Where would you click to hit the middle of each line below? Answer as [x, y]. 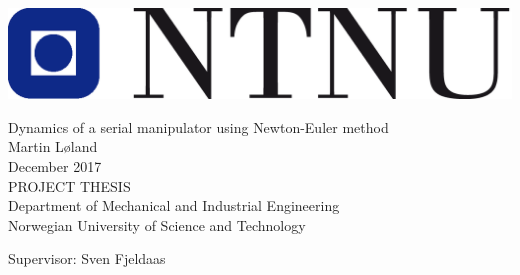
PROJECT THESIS [69, 185]
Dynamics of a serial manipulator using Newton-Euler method [198, 126]
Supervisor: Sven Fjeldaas [87, 258]
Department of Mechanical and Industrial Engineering [174, 205]
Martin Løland [53, 146]
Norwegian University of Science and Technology [157, 224]
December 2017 [55, 165]
